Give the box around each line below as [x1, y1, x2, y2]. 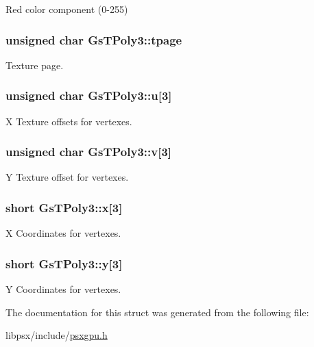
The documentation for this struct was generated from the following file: [5, 305, 309, 319]
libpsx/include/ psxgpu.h [5, 328, 108, 342]
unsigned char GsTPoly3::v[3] [5, 143, 172, 160]
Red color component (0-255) [5, 2, 128, 16]
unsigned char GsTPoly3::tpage [5, 31, 182, 48]
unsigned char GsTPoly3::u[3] [5, 87, 172, 104]
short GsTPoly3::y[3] [5, 255, 123, 272]
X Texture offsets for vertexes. [5, 114, 132, 128]
